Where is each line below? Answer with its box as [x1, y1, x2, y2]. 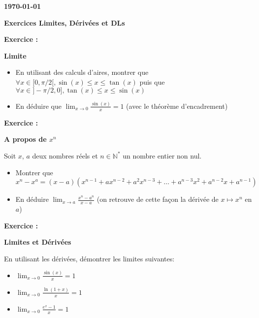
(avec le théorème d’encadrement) [126, 100, 228, 111]
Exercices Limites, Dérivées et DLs [4, 17, 125, 28]
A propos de [4, 134, 47, 144]
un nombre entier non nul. [123, 150, 202, 160]
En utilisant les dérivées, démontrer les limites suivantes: [4, 253, 175, 263]
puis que [139, 76, 165, 87]
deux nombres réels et [32, 150, 98, 160]
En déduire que [15, 100, 62, 111]
